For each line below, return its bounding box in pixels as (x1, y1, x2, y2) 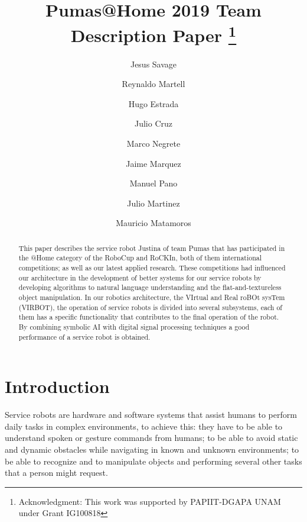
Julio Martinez (127, 196, 180, 209)
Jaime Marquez (126, 157, 181, 169)
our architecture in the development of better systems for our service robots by (18, 272, 262, 282)
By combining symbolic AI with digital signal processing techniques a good (18, 322, 250, 332)
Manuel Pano (129, 177, 178, 189)
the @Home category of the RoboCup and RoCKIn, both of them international (18, 253, 262, 263)
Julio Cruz (134, 117, 173, 130)
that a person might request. (5, 466, 108, 479)
